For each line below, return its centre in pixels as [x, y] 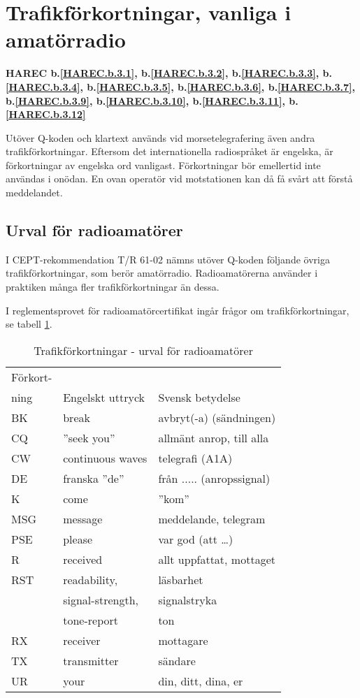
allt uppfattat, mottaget [217, 559]
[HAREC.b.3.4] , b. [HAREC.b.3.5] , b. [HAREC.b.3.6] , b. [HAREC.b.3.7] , [181, 86]
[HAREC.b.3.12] [46, 114]
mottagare [183, 640]
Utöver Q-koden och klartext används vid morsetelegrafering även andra [160, 137]
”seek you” [89, 437]
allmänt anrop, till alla [214, 437]
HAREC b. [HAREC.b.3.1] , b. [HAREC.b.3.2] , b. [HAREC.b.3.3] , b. [169, 73]
